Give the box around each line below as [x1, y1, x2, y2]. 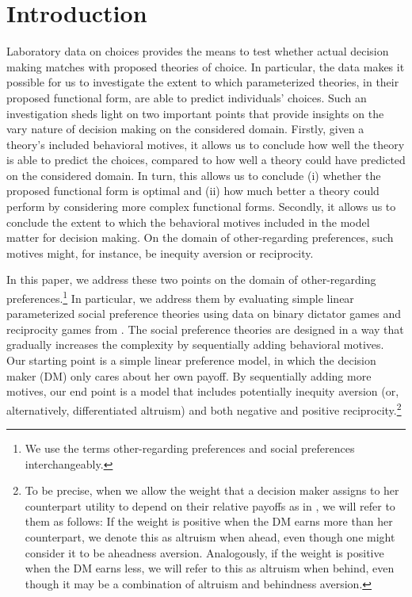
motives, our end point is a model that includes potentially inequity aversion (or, [6, 383, 399, 400]
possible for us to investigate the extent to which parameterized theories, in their [6, 74, 399, 90]
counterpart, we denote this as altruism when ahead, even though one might [25, 529, 395, 545]
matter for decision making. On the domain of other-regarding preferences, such [6, 229, 394, 246]
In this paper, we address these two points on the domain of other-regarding [6, 271, 376, 288]
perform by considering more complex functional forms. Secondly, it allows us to [6, 198, 396, 215]
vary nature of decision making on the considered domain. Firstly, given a [6, 121, 364, 137]
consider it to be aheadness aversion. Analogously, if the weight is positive [25, 544, 384, 561]
